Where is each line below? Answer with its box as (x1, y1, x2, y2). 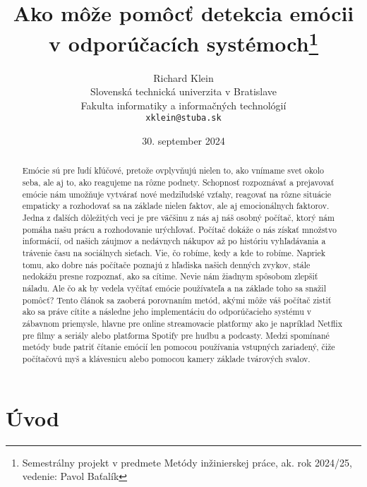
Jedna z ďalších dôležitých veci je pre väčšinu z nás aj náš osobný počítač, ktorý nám (22, 212, 335, 224)
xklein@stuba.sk (145, 113, 222, 124)
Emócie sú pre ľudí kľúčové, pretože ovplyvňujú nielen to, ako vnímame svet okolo (22, 164, 324, 176)
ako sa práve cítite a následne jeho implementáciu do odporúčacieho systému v (22, 306, 312, 318)
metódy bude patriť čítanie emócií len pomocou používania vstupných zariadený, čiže (22, 341, 335, 353)
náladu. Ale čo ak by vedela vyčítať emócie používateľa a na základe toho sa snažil (22, 282, 326, 294)
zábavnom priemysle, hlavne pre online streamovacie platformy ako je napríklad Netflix (22, 318, 342, 329)
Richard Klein (153, 70, 214, 85)
